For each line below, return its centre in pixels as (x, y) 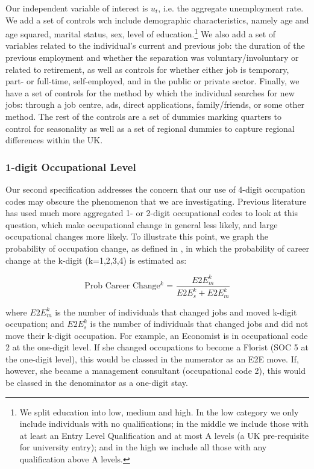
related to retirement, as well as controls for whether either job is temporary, (147, 69)
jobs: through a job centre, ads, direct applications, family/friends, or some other (155, 104)
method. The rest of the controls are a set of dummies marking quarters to (143, 116)
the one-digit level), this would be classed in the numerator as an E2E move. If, (152, 359)
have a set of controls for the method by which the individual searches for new (150, 92)
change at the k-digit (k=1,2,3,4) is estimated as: (96, 260)
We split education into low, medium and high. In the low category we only (159, 412)
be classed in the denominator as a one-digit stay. (97, 383)
